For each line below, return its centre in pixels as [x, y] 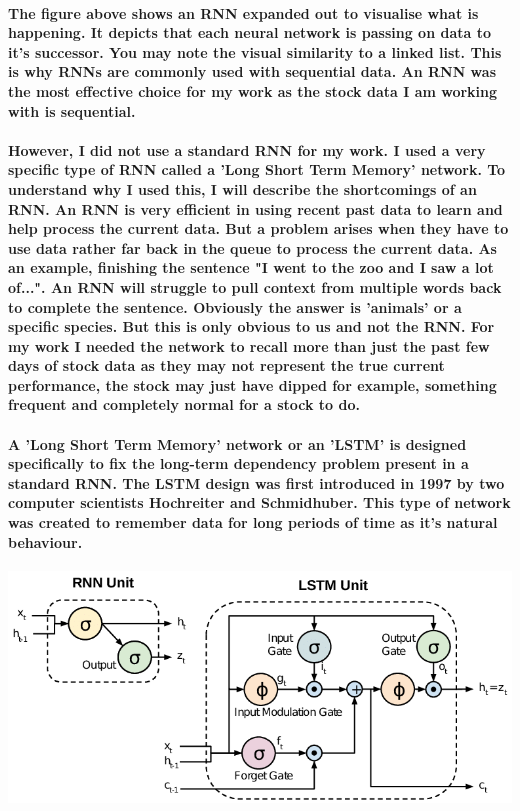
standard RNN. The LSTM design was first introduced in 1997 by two [256, 482]
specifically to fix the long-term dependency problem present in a [238, 463]
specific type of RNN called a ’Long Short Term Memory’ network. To [257, 169]
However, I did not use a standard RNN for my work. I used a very [247, 149]
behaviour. [45, 541]
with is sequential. [72, 110]
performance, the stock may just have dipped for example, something [252, 384]
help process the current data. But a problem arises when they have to [258, 228]
